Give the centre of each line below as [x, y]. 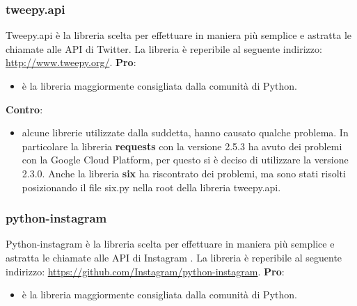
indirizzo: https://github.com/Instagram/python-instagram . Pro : [145, 271]
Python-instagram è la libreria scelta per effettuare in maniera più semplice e [170, 244]
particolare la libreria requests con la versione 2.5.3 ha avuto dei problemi [182, 146]
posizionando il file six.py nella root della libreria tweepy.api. [151, 187]
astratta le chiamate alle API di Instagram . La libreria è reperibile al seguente [174, 257]
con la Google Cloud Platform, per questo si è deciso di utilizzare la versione [185, 160]
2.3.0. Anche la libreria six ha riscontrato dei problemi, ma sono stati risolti [184, 173]
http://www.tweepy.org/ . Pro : [71, 62]
